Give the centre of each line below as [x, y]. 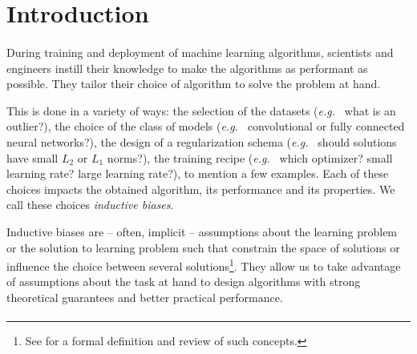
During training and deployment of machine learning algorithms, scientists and [200, 52]
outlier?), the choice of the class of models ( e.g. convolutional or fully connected [206, 126]
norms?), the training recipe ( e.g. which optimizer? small [250, 157]
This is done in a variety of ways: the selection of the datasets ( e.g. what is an [201, 110]
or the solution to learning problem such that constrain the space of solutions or [203, 247]
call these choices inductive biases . [90, 205]
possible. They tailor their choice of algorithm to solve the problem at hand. [194, 84]
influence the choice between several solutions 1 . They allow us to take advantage [204, 265]
